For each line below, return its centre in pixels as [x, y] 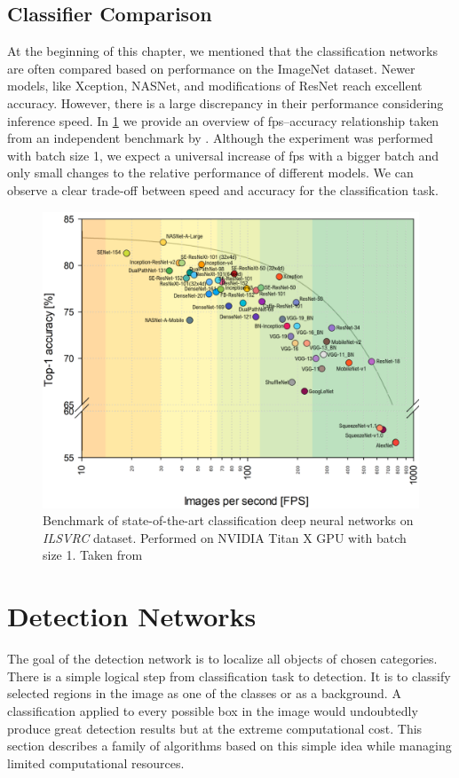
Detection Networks [132, 616]
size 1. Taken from [93, 555]
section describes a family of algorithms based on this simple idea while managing [229, 746]
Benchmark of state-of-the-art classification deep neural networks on [228, 520]
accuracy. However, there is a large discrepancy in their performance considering [226, 102]
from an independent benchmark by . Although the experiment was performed [220, 138]
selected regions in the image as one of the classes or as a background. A [204, 693]
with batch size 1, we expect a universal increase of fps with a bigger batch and [223, 155]
